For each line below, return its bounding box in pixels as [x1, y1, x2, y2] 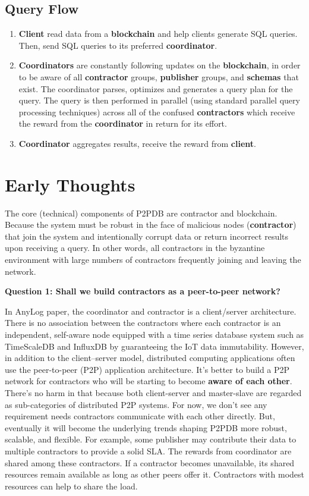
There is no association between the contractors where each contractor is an [5, 316, 281, 329]
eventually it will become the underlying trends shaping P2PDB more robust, [5, 421, 287, 434]
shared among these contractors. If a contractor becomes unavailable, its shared [5, 456, 295, 469]
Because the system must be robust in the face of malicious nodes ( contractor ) [5, 218, 297, 231]
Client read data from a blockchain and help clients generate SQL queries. [18, 27, 298, 40]
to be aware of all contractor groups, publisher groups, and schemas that [18, 70, 299, 83]
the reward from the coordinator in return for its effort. [18, 117, 227, 130]
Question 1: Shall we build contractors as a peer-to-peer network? [5, 285, 280, 297]
